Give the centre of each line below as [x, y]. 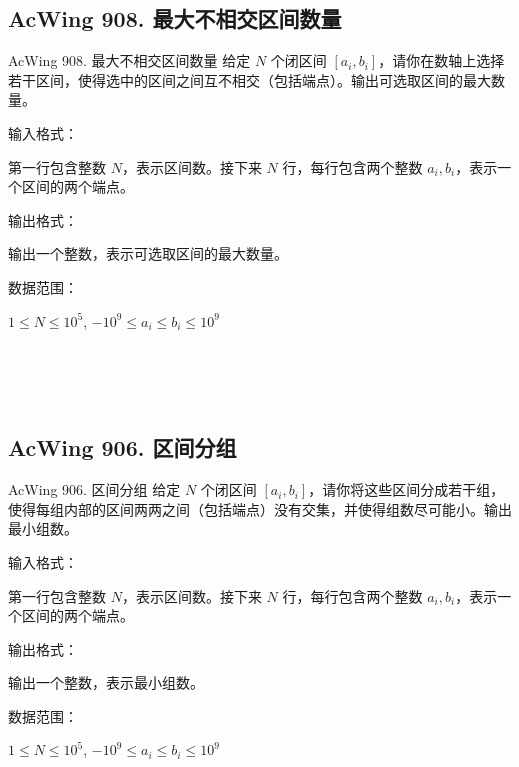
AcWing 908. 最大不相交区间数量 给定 [129, 60]
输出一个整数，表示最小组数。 [106, 682]
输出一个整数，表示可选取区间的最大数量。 [148, 253]
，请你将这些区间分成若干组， [406, 489]
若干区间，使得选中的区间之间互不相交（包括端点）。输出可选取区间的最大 [249, 79]
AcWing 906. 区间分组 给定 [94, 489]
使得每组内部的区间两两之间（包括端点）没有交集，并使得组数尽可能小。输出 [260, 508]
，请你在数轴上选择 [441, 60]
